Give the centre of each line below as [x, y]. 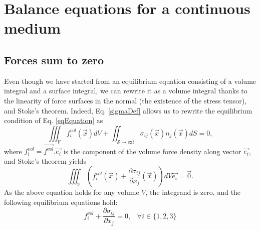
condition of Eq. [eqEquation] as [54, 120]
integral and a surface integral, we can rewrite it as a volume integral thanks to [126, 91]
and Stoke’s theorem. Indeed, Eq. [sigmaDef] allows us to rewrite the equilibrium [128, 110]
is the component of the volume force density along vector [152, 151]
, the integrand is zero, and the [193, 192]
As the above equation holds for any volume [72, 192]
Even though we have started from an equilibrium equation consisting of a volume [130, 81]
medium [33, 28]
